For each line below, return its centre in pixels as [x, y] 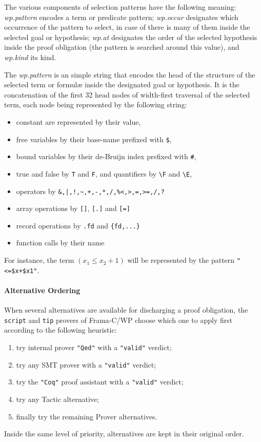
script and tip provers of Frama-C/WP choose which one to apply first [118, 320]
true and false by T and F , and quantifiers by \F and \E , [104, 173]
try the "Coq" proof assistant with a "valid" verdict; [100, 382]
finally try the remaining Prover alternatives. [87, 416]
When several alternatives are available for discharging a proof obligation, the [126, 310]
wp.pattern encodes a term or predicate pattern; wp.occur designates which [121, 17]
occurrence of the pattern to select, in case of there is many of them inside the [127, 27]
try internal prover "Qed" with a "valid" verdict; [94, 347]
